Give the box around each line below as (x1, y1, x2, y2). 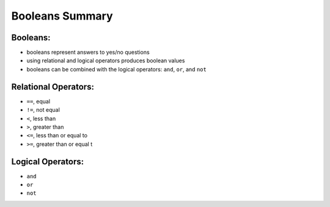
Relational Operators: (11, 81, 95, 92)
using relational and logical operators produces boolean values (26, 57, 185, 64)
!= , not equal (26, 106, 61, 114)
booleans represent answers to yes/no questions (26, 49, 150, 56)
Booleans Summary (11, 9, 113, 23)
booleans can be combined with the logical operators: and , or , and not (26, 65, 207, 73)
